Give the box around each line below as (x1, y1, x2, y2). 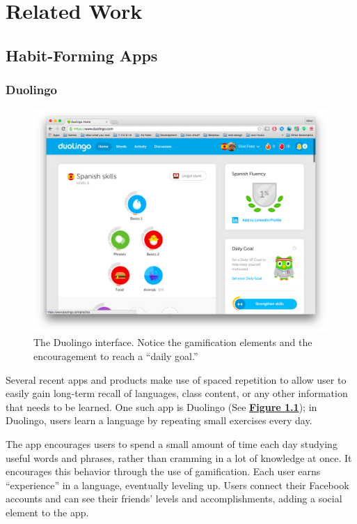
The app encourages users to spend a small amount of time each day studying (6, 437, 338, 451)
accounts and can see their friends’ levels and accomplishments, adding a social (6, 491, 342, 506)
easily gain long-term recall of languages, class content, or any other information (6, 386, 348, 401)
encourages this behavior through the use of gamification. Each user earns (6, 464, 321, 479)
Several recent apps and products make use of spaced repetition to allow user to (6, 372, 347, 387)
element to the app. (6, 504, 89, 519)
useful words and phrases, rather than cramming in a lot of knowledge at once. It (6, 450, 352, 465)
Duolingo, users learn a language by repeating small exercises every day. (6, 413, 312, 428)
